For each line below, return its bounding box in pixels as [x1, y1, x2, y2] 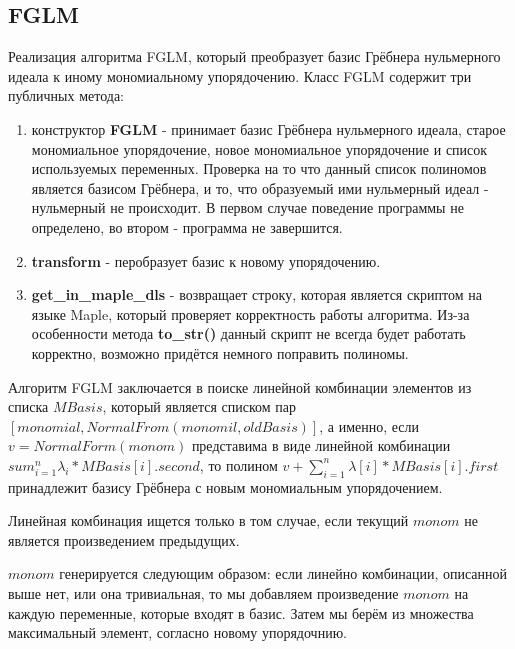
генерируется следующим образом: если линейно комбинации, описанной [59, 563, 508, 584]
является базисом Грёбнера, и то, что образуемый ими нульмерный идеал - [31, 177, 489, 198]
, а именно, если [319, 415, 420, 436]
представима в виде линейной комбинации [191, 435, 451, 456]
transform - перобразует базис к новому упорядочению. [31, 250, 381, 271]
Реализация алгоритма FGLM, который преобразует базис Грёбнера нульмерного [8, 46, 501, 67]
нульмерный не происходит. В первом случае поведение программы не [31, 197, 464, 218]
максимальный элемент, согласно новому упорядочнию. [8, 622, 347, 643]
